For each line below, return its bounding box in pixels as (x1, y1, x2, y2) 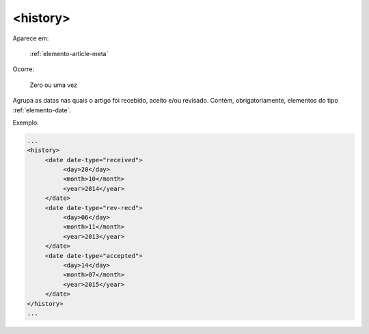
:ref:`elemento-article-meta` (29, 49, 109, 57)
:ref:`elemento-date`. (12, 106, 72, 114)
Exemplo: (12, 118, 39, 127)
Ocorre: (12, 65, 34, 73)
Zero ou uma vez (29, 81, 78, 89)
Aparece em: (12, 34, 49, 42)
